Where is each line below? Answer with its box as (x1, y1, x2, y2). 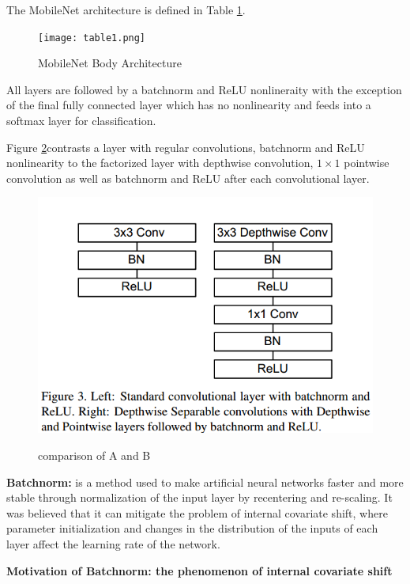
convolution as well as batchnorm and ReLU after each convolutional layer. (6, 169, 370, 186)
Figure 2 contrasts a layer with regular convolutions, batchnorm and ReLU (6, 138, 365, 155)
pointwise (344, 154, 389, 171)
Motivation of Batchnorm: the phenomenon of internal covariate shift (6, 562, 393, 578)
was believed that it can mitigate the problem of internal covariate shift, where (6, 504, 388, 521)
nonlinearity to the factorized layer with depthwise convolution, (6, 154, 314, 171)
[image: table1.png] (38, 32, 146, 44)
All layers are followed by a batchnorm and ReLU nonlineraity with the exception (6, 81, 402, 97)
